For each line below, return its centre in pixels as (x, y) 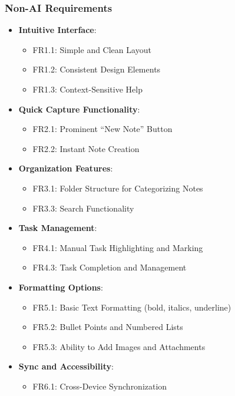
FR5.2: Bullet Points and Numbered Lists (108, 327)
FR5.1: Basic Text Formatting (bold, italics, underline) (132, 307)
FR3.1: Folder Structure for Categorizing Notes (118, 188)
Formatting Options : (61, 287)
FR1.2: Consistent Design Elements (97, 69)
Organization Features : (66, 168)
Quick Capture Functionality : (79, 109)
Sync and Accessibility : (66, 366)
